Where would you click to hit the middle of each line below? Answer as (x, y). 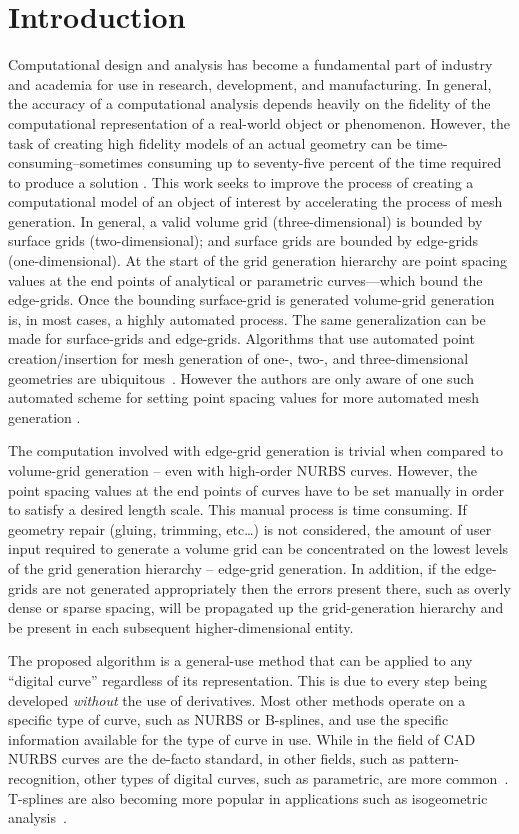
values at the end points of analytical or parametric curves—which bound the (245, 279)
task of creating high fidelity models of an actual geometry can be (210, 142)
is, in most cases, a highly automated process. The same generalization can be (247, 318)
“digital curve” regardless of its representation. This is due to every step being (248, 679)
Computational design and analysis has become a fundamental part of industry (250, 64)
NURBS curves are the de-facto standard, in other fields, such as (206, 758)
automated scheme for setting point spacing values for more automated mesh (244, 397)
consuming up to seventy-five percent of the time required (324, 162)
